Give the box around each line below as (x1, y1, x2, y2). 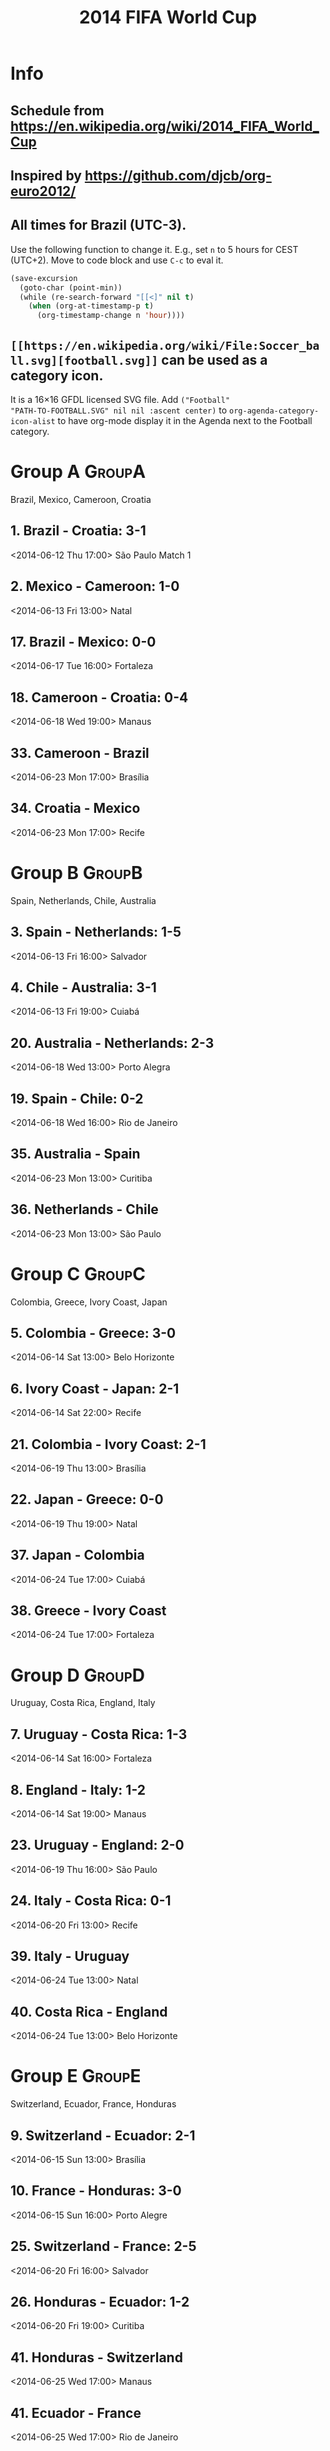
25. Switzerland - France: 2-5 (10, 2238, 197, 2255)
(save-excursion (10, 273, 78, 283)
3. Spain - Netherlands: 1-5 (10, 924, 182, 941)
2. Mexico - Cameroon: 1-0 (10, 578, 180, 595)
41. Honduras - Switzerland (10, 2349, 183, 2366)
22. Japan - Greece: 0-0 (10, 1491, 164, 1508)
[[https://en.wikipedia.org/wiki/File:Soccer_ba (10, 338, 320, 353)
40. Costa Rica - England (10, 2003, 168, 2020)
